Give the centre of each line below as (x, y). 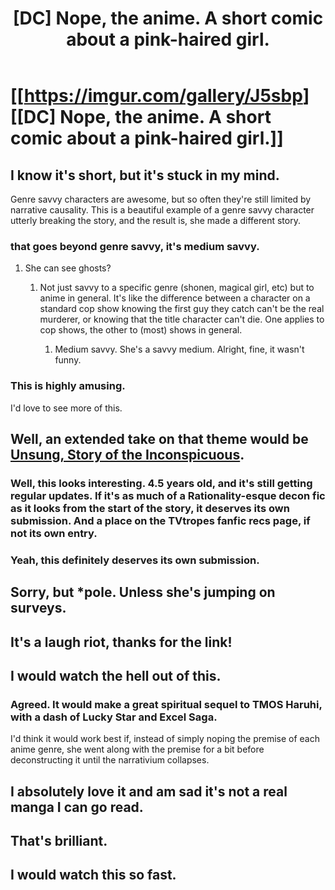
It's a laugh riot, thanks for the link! (121, 642)
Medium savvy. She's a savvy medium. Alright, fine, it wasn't (179, 349)
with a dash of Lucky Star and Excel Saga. (114, 717)
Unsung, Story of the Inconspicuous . (127, 454)
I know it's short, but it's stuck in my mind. (145, 175)
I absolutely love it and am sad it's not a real (149, 791)
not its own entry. (54, 533)
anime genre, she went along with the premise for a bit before (137, 749)
